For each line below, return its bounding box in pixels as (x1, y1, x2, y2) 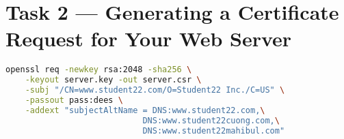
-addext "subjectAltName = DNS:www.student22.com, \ (25, 105, 265, 115)
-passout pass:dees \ (25, 95, 123, 105)
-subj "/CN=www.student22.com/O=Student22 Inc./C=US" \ (25, 85, 285, 95)
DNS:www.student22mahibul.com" (142, 125, 285, 136)
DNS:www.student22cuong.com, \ (142, 115, 280, 125)
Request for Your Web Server (5, 25, 292, 52)
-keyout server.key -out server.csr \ (25, 75, 202, 85)
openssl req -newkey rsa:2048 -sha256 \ (5, 65, 192, 75)
